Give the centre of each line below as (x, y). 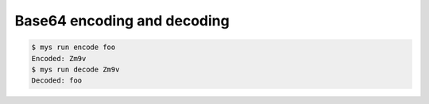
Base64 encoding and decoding (122, 21)
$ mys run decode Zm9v (75, 69)
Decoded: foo (57, 81)
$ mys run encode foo (73, 47)
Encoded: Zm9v (59, 58)
